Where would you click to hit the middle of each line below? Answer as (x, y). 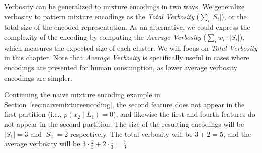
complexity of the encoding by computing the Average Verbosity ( (105, 36)
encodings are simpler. (38, 77)
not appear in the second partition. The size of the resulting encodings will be (124, 124)
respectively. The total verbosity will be (132, 134)
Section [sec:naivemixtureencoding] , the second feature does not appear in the (124, 104)
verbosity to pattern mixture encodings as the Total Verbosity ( (102, 16)
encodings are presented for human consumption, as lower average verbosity (121, 67)
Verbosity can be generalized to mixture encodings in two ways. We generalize (124, 6)
